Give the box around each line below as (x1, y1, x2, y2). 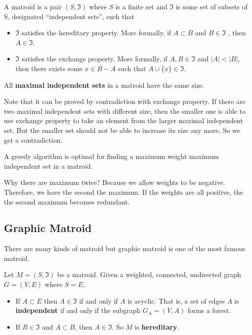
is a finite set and (115, 1, 168, 11)
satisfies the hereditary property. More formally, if (22, 27, 171, 38)
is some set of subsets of (176, 1, 248, 11)
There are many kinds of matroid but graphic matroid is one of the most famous (4, 243, 246, 254)
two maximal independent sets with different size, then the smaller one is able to (4, 105, 246, 116)
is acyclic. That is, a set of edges (127, 295, 225, 306)
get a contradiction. (4, 134, 63, 145)
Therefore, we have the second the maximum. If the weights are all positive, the (4, 186, 243, 197)
